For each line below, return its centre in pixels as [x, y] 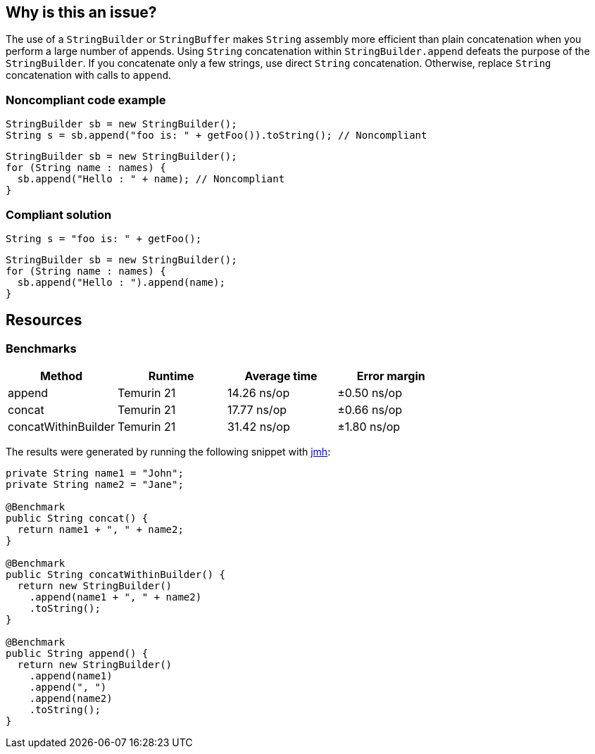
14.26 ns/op [259, 393]
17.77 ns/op [257, 410]
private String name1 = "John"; [95, 473]
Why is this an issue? [81, 12]
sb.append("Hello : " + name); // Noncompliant [151, 179]
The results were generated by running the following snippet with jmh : [168, 452]
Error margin [391, 376]
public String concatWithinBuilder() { [115, 575]
